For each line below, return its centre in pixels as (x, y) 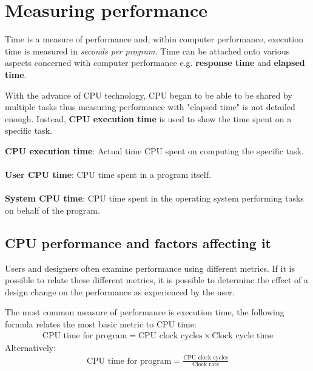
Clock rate (206, 365)
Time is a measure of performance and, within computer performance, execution (154, 39)
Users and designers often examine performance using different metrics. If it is (150, 268)
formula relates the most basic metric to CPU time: (101, 324)
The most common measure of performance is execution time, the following (145, 312)
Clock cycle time (243, 336)
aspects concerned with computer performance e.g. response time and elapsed (155, 63)
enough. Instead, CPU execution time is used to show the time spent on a (148, 118)
